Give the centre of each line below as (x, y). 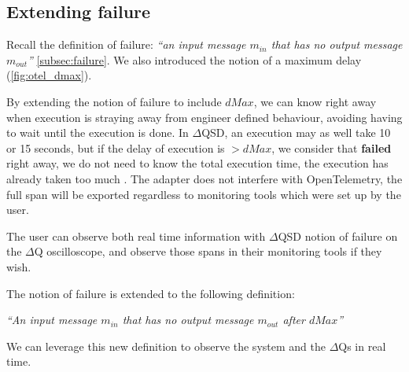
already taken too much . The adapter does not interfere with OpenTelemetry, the (204, 178)
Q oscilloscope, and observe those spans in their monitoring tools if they (208, 251)
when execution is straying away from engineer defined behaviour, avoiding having (204, 117)
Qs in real (362, 346)
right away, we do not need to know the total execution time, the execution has (197, 163)
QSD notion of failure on (338, 236)
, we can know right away (315, 101)
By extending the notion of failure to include (114, 101)
